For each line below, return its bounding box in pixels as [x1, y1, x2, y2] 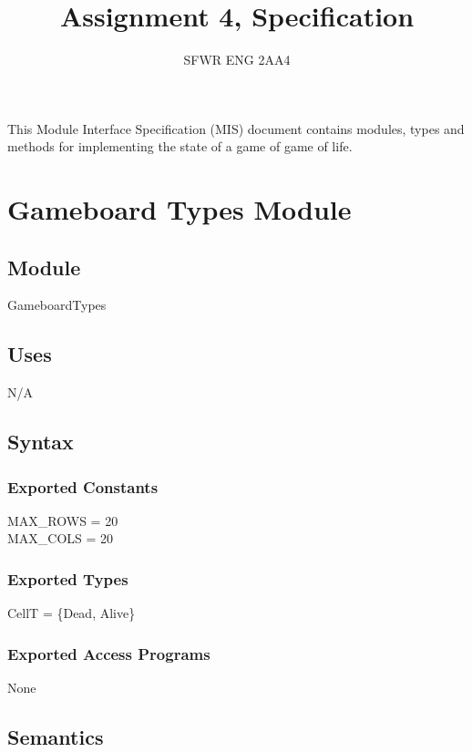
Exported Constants [7, 475, 159, 498]
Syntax [7, 428, 74, 456]
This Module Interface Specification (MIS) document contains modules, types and [7, 118, 465, 138]
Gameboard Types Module [7, 191, 352, 228]
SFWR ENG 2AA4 [183, 50, 291, 69]
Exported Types [7, 567, 128, 590]
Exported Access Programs [7, 642, 210, 664]
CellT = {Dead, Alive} [7, 603, 136, 623]
